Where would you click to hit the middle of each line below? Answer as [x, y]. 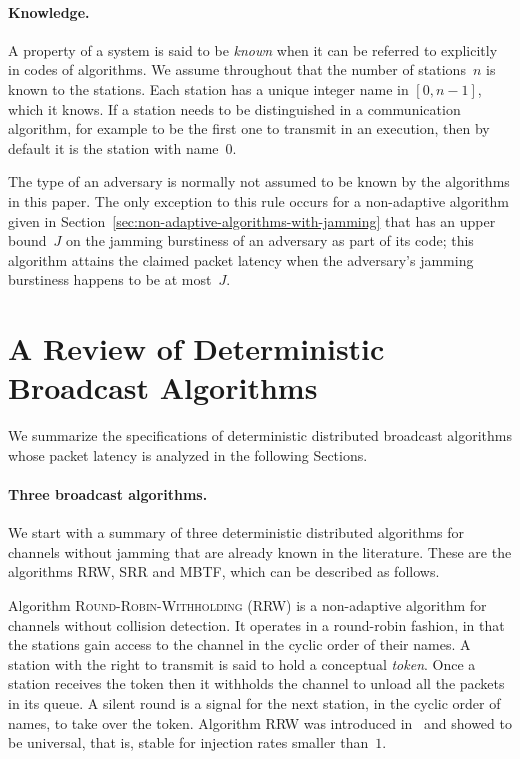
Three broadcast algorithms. [108, 494]
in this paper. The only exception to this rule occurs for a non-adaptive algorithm [258, 200]
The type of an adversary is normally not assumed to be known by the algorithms [259, 181]
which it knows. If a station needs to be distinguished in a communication [234, 108]
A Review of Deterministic [196, 348]
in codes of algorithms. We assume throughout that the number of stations [237, 69]
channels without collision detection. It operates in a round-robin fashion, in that [256, 624]
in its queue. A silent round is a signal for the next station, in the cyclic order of [254, 702]
